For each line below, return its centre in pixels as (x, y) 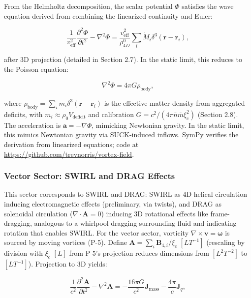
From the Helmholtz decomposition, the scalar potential (88, 6)
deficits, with (23, 114)
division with (24, 253)
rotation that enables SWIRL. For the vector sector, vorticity (96, 232)
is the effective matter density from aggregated (174, 103)
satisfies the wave (208, 6)
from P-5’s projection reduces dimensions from (139, 253)
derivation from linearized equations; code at (71, 144)
